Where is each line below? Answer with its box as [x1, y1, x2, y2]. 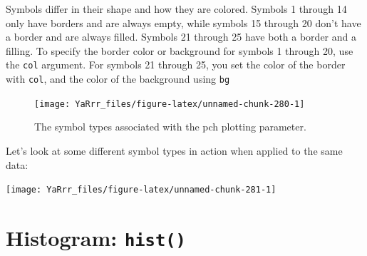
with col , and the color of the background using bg [6, 71, 230, 86]
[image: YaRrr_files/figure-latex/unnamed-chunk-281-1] [6, 185, 276, 195]
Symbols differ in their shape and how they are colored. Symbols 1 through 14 [6, 1, 347, 16]
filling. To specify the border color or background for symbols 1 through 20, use [6, 43, 353, 58]
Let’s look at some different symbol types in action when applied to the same [6, 143, 343, 158]
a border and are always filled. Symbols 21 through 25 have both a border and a [6, 29, 356, 44]
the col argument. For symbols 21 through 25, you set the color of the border [6, 57, 346, 72]
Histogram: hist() [6, 222, 186, 252]
